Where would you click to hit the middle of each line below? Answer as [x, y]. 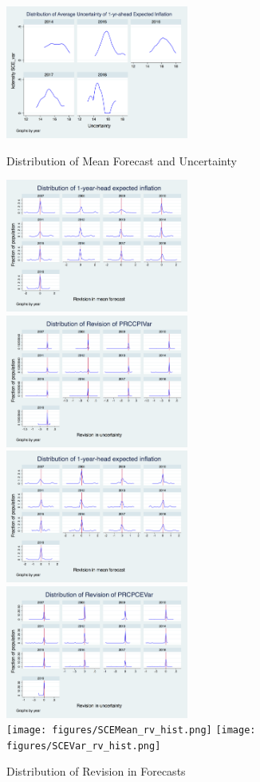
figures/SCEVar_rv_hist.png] [84, 746]
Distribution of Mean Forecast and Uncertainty [122, 160]
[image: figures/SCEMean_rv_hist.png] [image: [131, 730]
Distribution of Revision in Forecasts [96, 771]
